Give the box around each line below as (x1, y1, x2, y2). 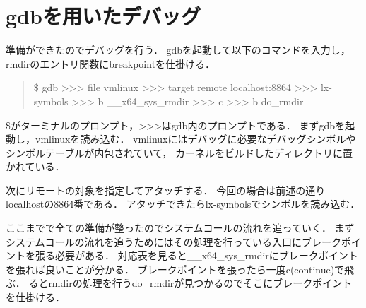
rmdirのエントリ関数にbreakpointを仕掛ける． (6, 56, 216, 71)
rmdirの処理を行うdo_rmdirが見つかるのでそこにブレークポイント (48, 276, 353, 290)
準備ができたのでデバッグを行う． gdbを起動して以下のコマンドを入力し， (6, 42, 350, 57)
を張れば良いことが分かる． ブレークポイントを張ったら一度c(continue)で (6, 261, 345, 276)
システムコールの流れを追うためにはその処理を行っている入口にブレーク (6, 234, 341, 249)
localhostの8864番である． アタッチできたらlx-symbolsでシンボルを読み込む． (6, 196, 360, 211)
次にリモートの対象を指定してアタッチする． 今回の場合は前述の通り (6, 182, 326, 197)
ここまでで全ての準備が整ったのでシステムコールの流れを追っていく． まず (6, 220, 355, 235)
